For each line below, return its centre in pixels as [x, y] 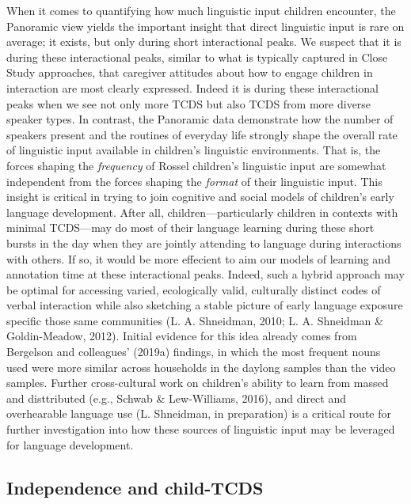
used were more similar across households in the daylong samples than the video [201, 367]
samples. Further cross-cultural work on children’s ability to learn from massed [198, 383]
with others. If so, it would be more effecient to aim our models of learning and [198, 258]
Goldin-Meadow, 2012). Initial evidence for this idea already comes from [182, 336]
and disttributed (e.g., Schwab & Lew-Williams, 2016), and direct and [177, 398]
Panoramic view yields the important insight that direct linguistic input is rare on [205, 26]
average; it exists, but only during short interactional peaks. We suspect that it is [204, 42]
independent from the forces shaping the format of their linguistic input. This [194, 181]
